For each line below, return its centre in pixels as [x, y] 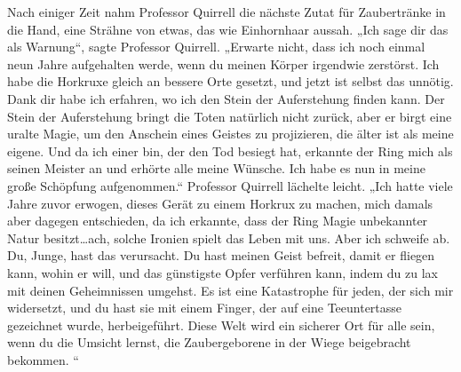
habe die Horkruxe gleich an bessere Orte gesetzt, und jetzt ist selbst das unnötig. [230, 81]
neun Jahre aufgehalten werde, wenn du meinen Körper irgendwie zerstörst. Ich [223, 63]
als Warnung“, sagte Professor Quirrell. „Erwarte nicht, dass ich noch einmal [216, 47]
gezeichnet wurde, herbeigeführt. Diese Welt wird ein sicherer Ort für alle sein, [221, 325]
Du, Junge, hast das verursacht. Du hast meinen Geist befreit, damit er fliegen [221, 255]
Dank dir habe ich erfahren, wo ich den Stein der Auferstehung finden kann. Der [226, 98]
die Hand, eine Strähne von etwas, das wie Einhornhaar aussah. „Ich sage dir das [228, 29]
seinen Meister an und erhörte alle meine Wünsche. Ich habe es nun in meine [216, 168]
